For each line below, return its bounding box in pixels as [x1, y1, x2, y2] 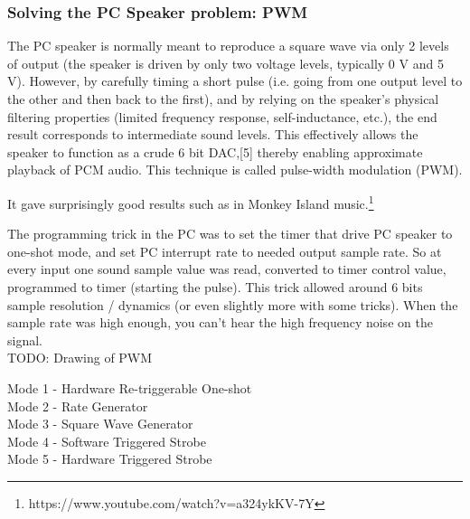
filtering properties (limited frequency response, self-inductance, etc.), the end [7, 107, 437, 126]
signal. [7, 330, 42, 349]
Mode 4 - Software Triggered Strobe [7, 431, 206, 450]
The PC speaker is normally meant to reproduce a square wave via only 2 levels [7, 36, 449, 55]
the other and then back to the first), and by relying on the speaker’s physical [7, 90, 439, 108]
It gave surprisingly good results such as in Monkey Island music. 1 [7, 191, 374, 212]
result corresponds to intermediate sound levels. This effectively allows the [7, 125, 418, 144]
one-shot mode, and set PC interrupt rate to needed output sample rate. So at [7, 241, 442, 260]
